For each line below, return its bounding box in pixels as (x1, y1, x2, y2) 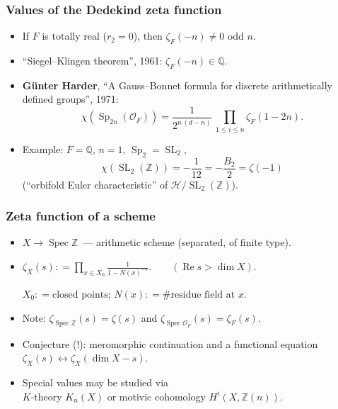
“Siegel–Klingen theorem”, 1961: (22, 53, 163, 68)
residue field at (170, 289, 235, 300)
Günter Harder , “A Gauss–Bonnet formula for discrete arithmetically (22, 77, 332, 92)
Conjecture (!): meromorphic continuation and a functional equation (22, 336, 318, 351)
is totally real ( (42, 28, 107, 43)
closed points (52, 289, 108, 300)
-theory (30, 388, 62, 403)
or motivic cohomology (107, 388, 206, 403)
